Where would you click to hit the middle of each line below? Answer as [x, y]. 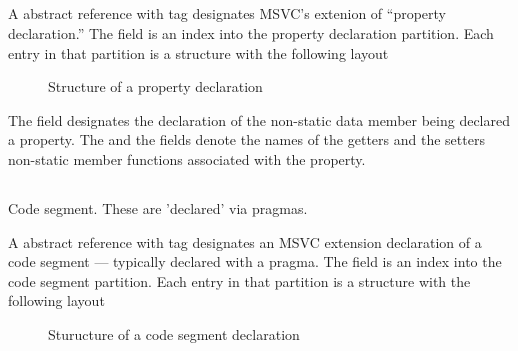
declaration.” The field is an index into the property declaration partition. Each [251, 32]
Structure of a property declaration [155, 86]
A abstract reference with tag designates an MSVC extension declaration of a [245, 241]
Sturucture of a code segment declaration [174, 333]
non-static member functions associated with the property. [187, 158]
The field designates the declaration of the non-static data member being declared [259, 119]
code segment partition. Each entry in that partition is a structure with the [239, 280]
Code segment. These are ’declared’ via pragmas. [158, 207]
